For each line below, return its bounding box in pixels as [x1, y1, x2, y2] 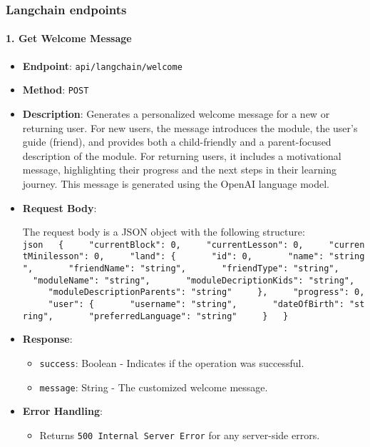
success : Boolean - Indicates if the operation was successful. [39, 355, 304, 370]
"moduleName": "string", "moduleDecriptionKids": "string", [33, 275, 355, 286]
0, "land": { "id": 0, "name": [94, 251, 324, 262]
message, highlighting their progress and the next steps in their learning [22, 162, 336, 177]
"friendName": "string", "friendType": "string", [68, 263, 339, 274]
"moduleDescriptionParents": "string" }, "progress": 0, [48, 287, 365, 298]
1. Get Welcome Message [6, 31, 132, 46]
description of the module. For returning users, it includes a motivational [22, 148, 341, 163]
